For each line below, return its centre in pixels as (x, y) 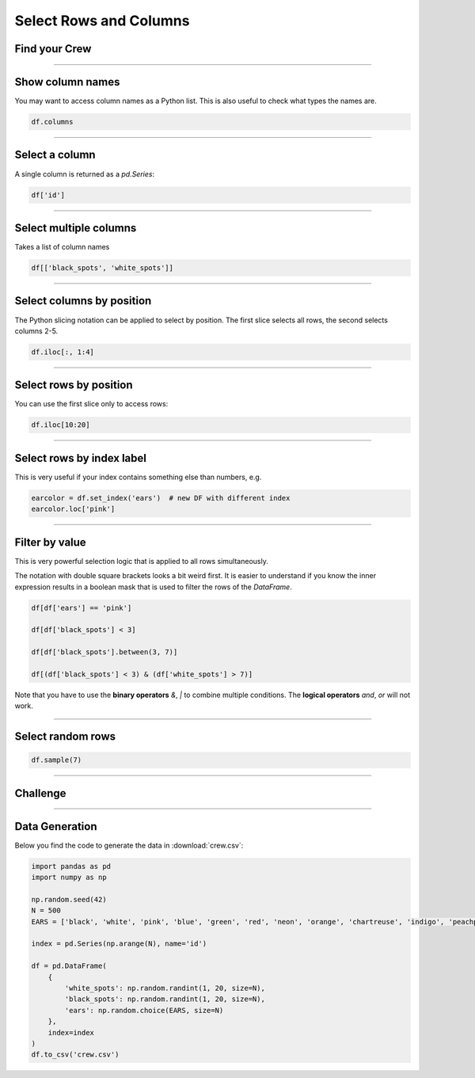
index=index (71, 1032)
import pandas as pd (71, 866)
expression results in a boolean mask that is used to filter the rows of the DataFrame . (153, 587)
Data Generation (56, 827)
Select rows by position (74, 385)
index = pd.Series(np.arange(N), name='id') (119, 944)
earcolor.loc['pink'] (73, 509)
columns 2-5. (36, 331)
